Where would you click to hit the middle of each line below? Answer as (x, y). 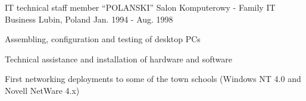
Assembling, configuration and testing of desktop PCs (103, 39)
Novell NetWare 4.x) (42, 90)
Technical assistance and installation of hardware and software (119, 59)
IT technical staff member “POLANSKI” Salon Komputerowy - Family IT (140, 7)
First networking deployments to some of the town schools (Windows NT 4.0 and (153, 79)
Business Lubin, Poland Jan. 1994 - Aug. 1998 (89, 19)
